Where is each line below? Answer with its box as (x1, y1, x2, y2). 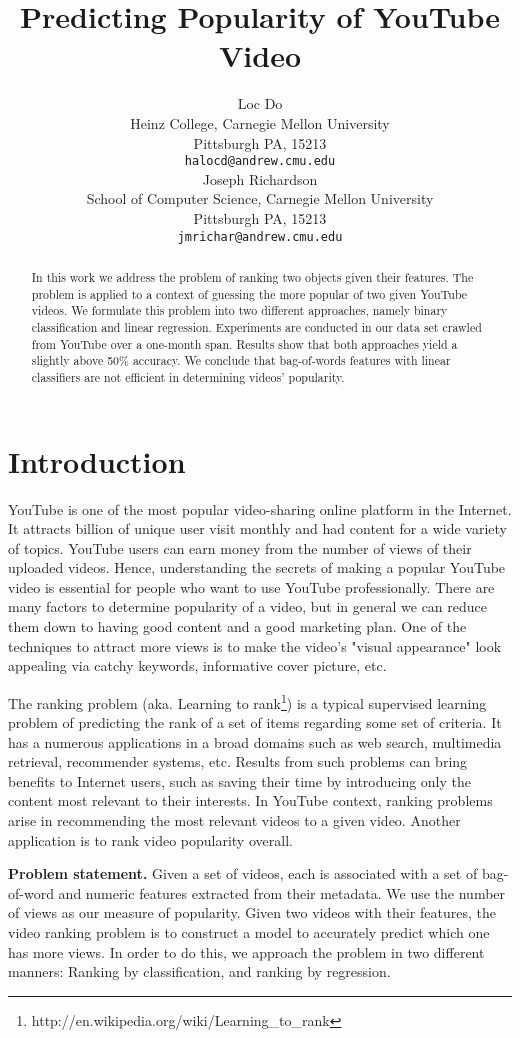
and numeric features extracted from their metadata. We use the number (58, 882, 506, 903)
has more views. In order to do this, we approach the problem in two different (8, 941, 485, 962)
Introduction (8, 440, 186, 481)
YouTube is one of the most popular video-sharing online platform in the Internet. (8, 498, 512, 519)
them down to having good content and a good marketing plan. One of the (8, 616, 467, 637)
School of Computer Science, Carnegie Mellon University (86, 188, 434, 209)
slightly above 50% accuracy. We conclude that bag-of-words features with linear (31, 352, 451, 369)
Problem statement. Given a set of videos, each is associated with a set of (8, 863, 478, 884)
